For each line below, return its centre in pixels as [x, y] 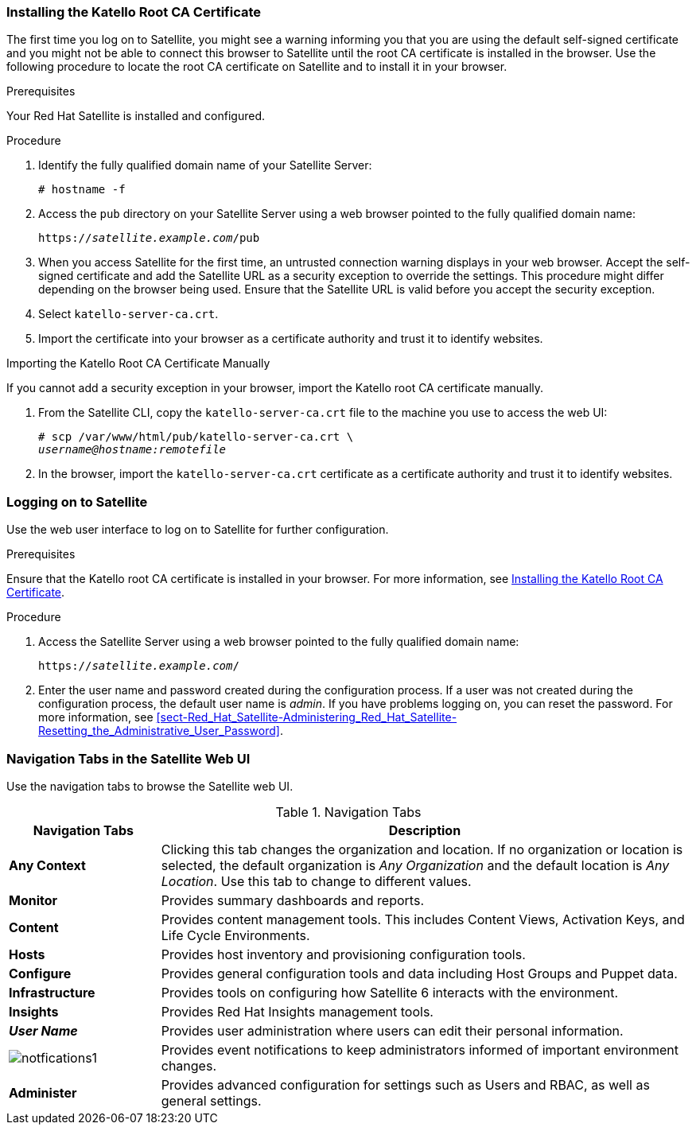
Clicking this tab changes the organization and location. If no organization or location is [422, 849]
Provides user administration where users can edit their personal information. [392, 1030]
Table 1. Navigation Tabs [348, 812]
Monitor [33, 900]
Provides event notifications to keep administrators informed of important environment [420, 1049]
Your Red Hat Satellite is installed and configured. [136, 116]
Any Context [47, 865]
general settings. [211, 1100]
